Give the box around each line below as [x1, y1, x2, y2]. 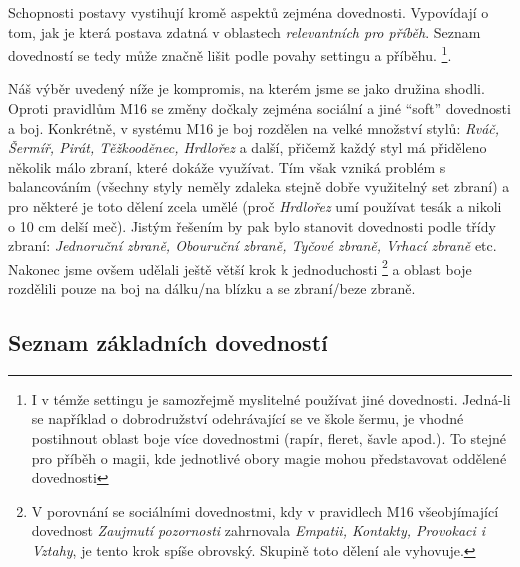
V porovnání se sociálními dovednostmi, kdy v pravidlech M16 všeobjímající [31, 500, 499, 521]
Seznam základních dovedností [8, 327, 328, 358]
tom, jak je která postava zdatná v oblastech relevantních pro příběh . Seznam [8, 21, 481, 42]
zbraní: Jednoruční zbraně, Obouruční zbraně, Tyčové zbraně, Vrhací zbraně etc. [8, 235, 497, 256]
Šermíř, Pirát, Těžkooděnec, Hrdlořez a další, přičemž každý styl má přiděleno [8, 137, 487, 158]
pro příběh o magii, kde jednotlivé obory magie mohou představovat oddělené [31, 447, 507, 468]
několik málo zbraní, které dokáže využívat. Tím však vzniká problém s [8, 156, 446, 177]
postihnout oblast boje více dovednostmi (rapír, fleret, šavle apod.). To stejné [31, 428, 507, 449]
